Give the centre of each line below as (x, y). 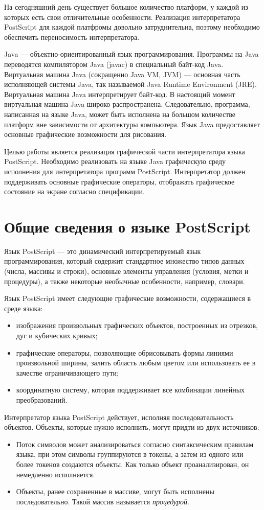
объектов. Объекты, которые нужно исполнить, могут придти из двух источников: (132, 427)
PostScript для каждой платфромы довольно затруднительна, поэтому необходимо (132, 27)
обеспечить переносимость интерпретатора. (72, 37)
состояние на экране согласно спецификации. (74, 191)
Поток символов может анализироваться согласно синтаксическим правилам (135, 444)
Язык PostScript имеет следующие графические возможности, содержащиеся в (128, 298)
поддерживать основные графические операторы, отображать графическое (119, 181)
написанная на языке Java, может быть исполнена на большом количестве (120, 114)
